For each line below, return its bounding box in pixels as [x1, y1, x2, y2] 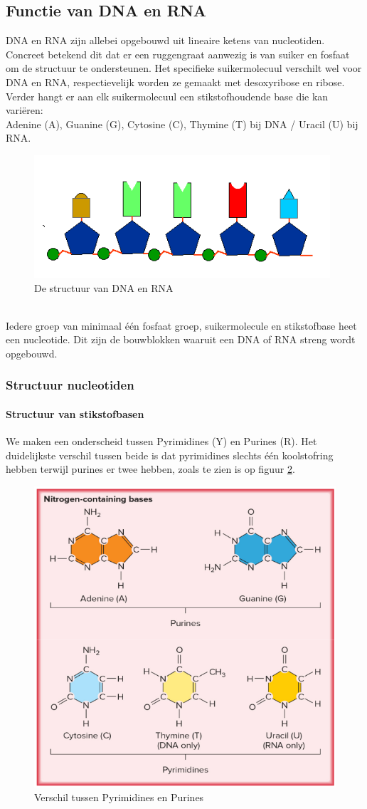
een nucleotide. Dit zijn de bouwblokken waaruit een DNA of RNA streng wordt [6, 332, 356, 347]
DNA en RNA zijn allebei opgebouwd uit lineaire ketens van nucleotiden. [6, 33, 325, 48]
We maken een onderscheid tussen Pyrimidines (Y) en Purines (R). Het [6, 434, 317, 449]
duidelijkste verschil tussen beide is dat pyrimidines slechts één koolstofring [6, 447, 334, 462]
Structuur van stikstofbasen [6, 406, 144, 421]
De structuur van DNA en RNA [34, 280, 174, 295]
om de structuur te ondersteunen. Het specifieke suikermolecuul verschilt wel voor [6, 61, 362, 75]
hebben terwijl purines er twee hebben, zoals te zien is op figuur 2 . [6, 461, 295, 476]
